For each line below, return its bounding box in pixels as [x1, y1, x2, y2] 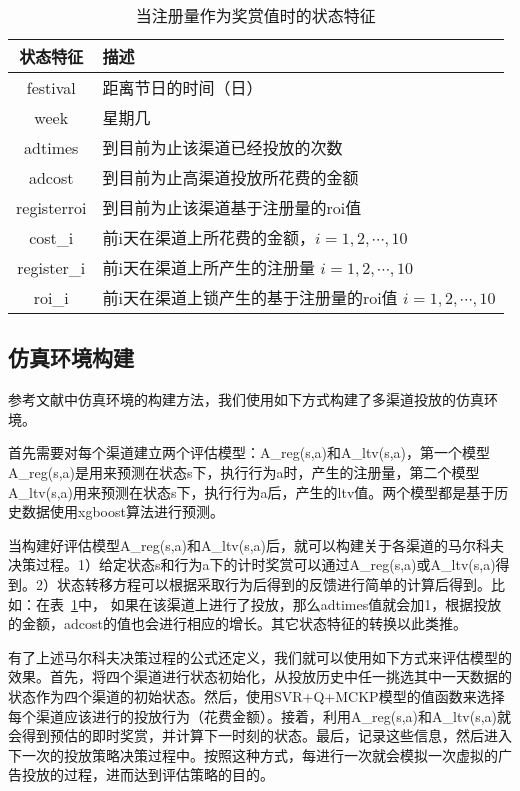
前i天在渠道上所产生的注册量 [102, 256, 315, 279]
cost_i [29, 225, 74, 249]
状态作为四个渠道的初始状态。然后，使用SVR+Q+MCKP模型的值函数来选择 [8, 685, 505, 706]
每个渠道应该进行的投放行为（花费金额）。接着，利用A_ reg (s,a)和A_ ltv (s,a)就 [8, 705, 512, 726]
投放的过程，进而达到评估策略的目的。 [21, 764, 274, 785]
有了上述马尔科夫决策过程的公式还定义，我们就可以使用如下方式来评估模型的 [8, 646, 512, 667]
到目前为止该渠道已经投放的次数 [102, 136, 343, 159]
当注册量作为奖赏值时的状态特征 [135, 4, 376, 27]
